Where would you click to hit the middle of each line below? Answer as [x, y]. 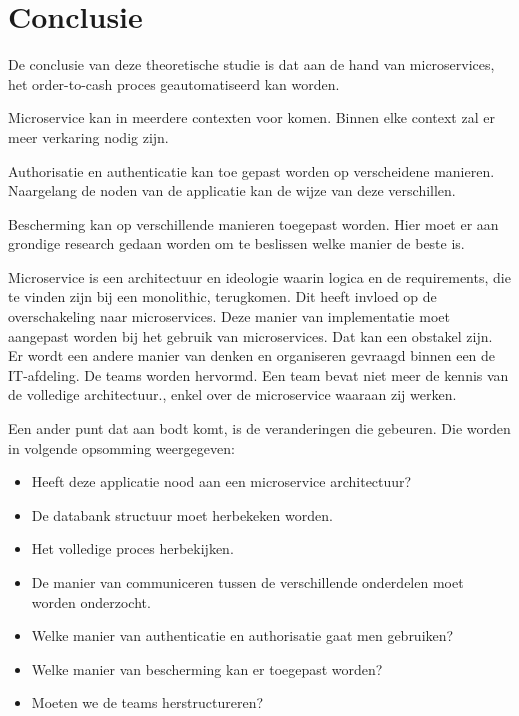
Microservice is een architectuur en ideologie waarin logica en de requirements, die [259, 276]
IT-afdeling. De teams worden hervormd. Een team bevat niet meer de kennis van [258, 374]
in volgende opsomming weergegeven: [121, 447]
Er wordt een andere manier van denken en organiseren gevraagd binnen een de [252, 355]
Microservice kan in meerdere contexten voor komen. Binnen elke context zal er [251, 117]
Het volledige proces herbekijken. [132, 548]
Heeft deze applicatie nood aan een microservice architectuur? [221, 481]
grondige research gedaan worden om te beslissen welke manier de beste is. [236, 243]
